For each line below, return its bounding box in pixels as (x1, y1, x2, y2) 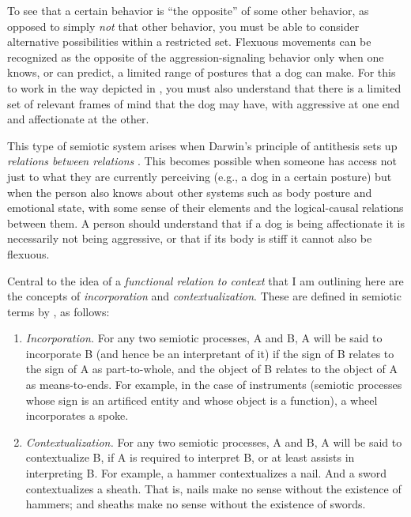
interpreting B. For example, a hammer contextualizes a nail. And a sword (25, 465, 386, 481)
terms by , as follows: (7, 303, 110, 319)
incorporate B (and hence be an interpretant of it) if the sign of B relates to (25, 345, 394, 361)
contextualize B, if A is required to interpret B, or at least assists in (25, 449, 355, 466)
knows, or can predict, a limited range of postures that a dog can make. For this (7, 64, 396, 81)
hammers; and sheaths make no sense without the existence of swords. (25, 496, 366, 512)
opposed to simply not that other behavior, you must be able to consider (7, 17, 360, 34)
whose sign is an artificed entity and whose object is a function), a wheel (25, 391, 378, 408)
